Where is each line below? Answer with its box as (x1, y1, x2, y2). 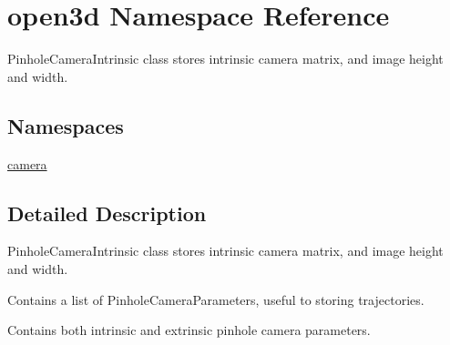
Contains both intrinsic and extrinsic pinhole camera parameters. (7, 320, 371, 340)
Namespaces (7, 111, 124, 139)
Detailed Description (7, 198, 207, 227)
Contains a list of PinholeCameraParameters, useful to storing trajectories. (7, 289, 424, 309)
